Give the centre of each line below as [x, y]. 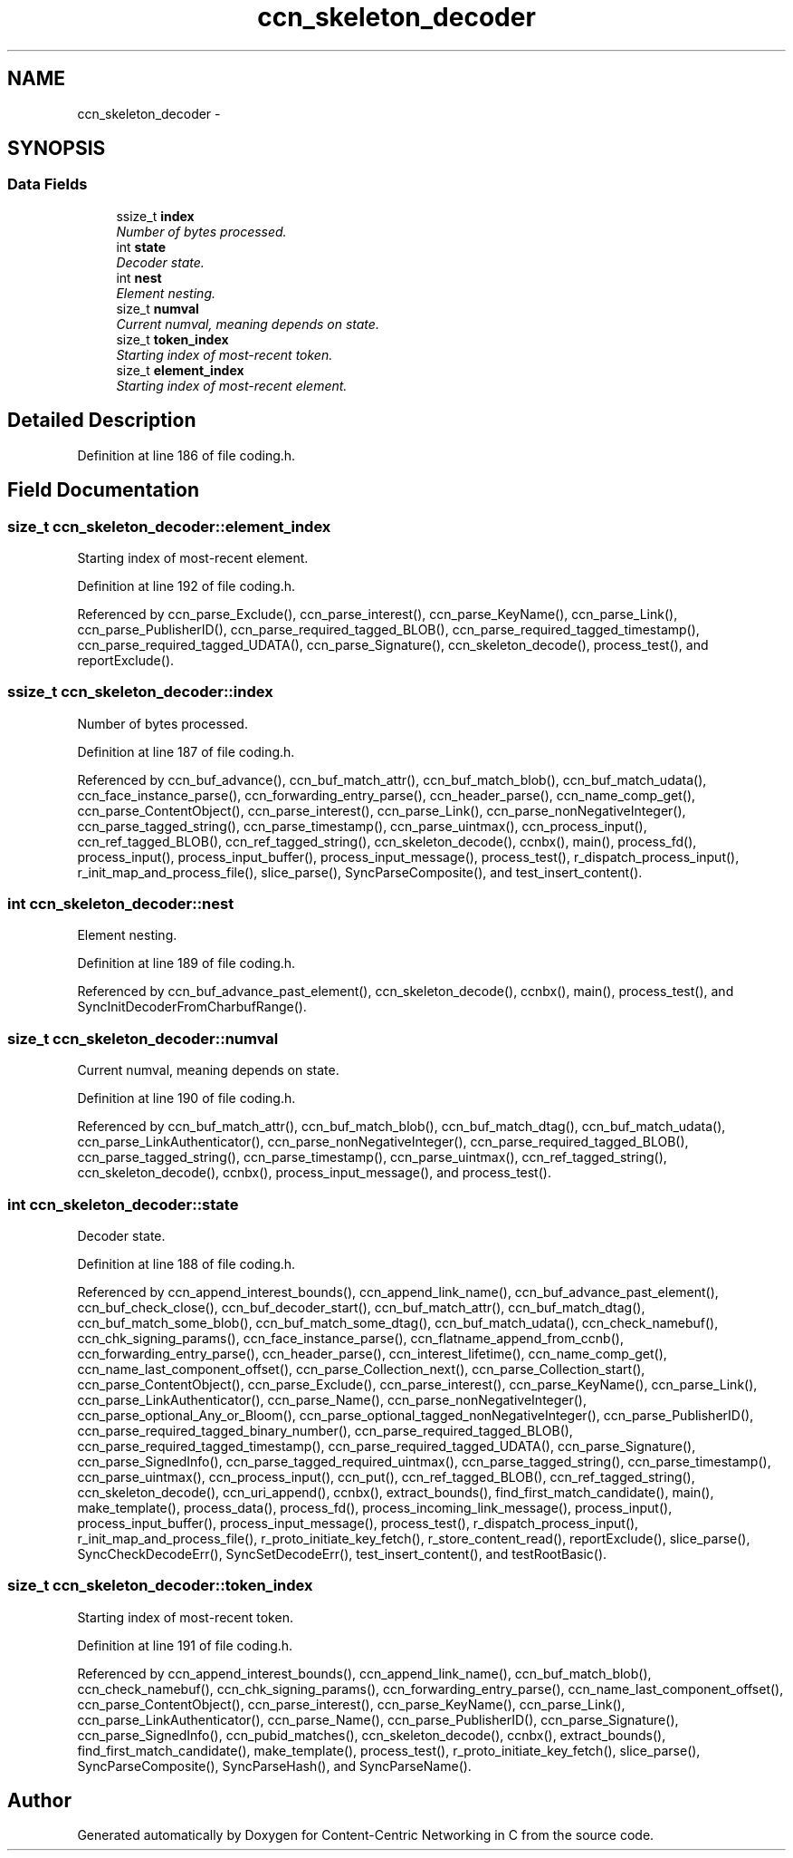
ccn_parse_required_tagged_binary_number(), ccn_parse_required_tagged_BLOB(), [325, 1430]
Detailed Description [102, 421]
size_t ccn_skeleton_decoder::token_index [160, 1586]
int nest [139, 277]
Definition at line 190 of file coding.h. [186, 1098]
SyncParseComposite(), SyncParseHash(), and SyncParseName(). [274, 1766]
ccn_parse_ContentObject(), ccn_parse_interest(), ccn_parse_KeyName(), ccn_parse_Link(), [351, 1704]
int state [141, 247]
